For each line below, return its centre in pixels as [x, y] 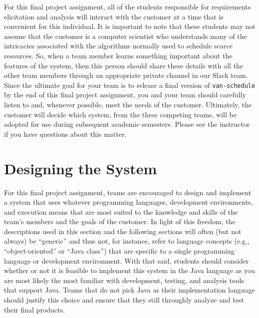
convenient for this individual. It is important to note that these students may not [130, 26]
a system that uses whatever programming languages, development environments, [129, 202]
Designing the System [81, 168]
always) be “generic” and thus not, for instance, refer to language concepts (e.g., [127, 241]
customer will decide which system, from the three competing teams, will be [120, 114]
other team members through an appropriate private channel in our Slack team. [126, 75]
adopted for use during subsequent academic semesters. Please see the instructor [127, 124]
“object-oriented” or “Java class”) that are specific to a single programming [119, 251]
